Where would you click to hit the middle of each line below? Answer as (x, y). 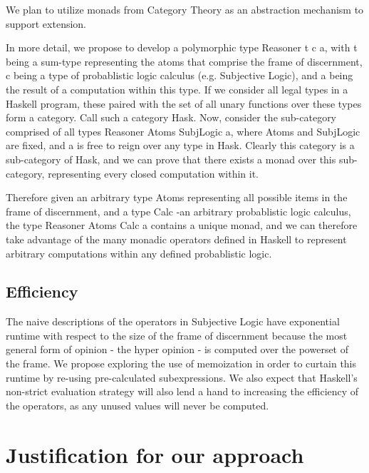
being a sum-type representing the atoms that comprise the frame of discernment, (184, 61)
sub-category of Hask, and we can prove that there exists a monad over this (171, 159)
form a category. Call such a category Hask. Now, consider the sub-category (171, 117)
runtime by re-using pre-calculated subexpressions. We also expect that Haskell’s (182, 377)
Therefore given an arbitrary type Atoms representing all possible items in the (177, 197)
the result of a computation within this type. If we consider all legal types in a (177, 89)
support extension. (46, 23)
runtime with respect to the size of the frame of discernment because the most (177, 335)
